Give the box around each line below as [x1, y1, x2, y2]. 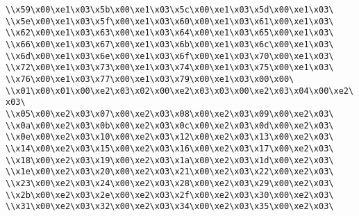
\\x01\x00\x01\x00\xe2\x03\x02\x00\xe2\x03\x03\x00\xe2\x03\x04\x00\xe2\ [6, 85, 354, 96]
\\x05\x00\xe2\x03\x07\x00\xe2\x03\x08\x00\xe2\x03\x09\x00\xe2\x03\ [6, 108, 334, 119]
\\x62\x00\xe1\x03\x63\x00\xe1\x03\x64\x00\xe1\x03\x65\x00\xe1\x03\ [6, 28, 334, 38]
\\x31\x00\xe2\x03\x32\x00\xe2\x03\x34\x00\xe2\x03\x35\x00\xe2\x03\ [6, 201, 334, 212]
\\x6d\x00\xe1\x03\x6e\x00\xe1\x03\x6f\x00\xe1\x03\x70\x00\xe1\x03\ [6, 51, 334, 61]
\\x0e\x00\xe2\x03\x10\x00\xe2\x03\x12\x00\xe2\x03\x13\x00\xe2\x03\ [6, 132, 334, 142]
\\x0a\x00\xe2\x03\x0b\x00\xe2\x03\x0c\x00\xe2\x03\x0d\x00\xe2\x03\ [6, 120, 334, 131]
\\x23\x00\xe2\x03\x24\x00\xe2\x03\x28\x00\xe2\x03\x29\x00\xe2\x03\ [6, 178, 334, 188]
